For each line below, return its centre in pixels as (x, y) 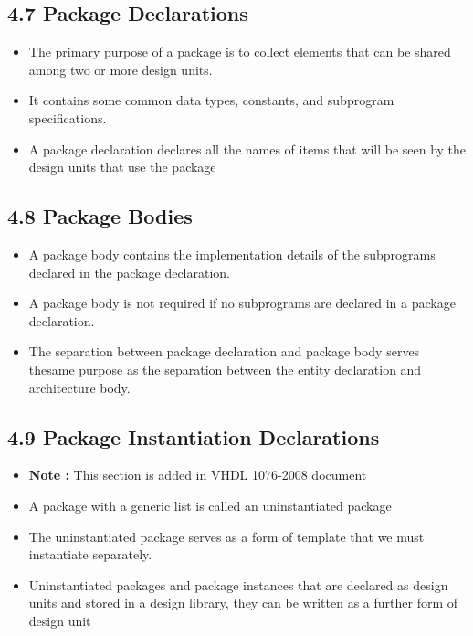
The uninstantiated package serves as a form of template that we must (226, 536)
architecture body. (79, 387)
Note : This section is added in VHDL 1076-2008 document (198, 475)
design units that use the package (122, 167)
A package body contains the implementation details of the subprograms (232, 254)
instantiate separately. (90, 554)
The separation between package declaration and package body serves (224, 351)
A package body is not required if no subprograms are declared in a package (242, 303)
